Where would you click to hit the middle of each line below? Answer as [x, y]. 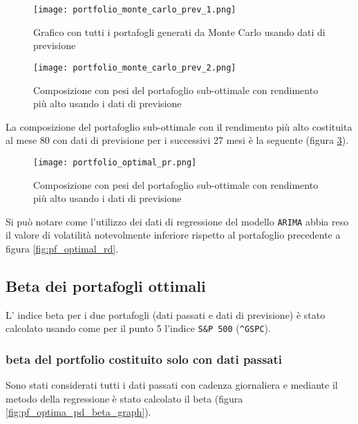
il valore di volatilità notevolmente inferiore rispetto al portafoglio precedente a [173, 235]
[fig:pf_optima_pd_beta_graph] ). [78, 412]
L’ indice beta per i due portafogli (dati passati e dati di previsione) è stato [166, 314]
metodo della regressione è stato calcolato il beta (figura [124, 398]
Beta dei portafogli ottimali [106, 285]
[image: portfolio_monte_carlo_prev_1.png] [135, 10]
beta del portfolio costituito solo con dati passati [144, 359]
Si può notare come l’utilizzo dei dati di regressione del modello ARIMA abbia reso [177, 221]
